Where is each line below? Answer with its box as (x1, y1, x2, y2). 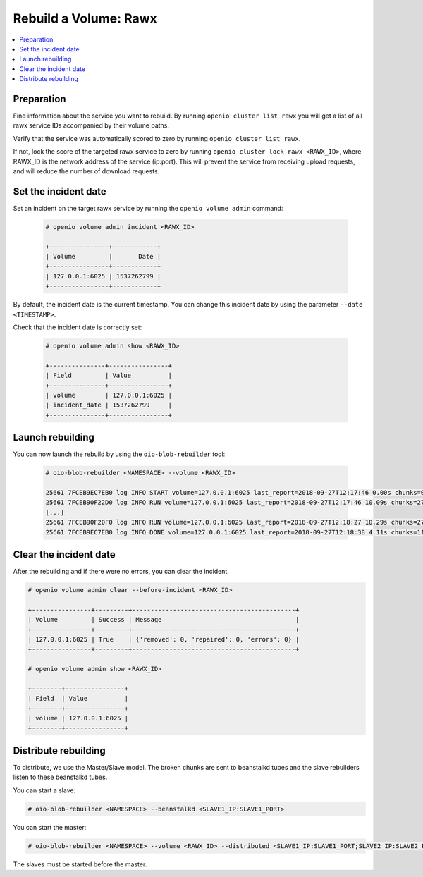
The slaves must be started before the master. (13, 860, 147, 869)
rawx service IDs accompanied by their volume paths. (13, 121, 169, 130)
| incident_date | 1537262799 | (45, 401, 173, 409)
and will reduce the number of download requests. (13, 166, 160, 176)
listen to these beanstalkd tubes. (13, 773, 108, 782)
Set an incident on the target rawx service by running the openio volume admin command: (13, 204, 283, 212)
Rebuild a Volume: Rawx (13, 11, 158, 26)
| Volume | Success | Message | (27, 615, 300, 624)
